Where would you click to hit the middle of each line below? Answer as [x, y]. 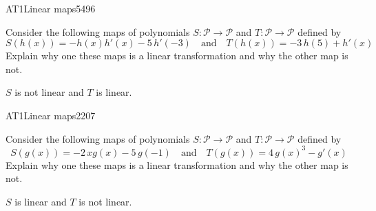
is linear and [41, 201]
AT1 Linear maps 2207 [51, 115]
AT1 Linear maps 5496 [51, 8]
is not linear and [49, 92]
